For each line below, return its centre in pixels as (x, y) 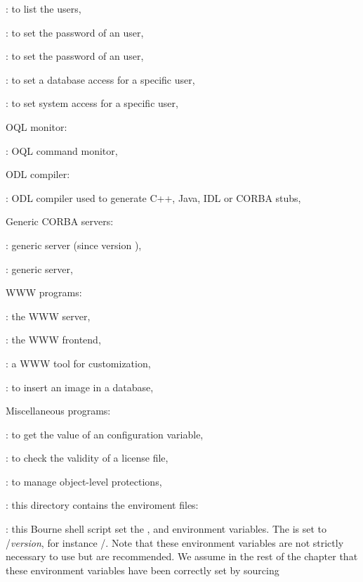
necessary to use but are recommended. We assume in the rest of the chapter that (182, 556)
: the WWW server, (48, 316)
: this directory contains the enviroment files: (102, 505)
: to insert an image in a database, (80, 387)
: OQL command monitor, (62, 150)
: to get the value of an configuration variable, (105, 434)
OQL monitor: (37, 126)
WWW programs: (44, 292)
